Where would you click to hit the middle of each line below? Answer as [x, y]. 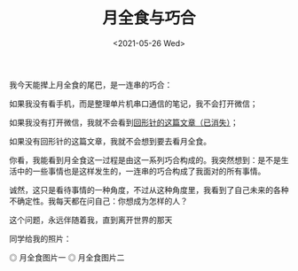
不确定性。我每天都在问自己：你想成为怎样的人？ [98, 201]
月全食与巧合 [149, 18]
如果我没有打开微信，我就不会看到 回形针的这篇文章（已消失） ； [124, 122]
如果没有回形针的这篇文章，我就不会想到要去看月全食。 [110, 141]
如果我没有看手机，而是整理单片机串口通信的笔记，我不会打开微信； [133, 104]
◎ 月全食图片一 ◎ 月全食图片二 [67, 257]
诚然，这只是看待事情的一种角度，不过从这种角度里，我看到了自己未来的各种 [149, 190]
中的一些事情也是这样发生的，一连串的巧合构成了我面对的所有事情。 [141, 171]
